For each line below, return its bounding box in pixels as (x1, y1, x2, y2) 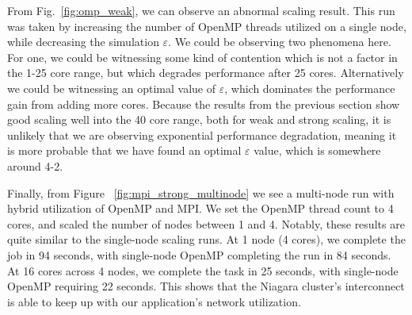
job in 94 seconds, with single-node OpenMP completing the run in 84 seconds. (7, 246, 391, 263)
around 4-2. (7, 157, 63, 174)
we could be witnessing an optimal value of (7, 79, 216, 96)
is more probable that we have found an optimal (7, 142, 242, 159)
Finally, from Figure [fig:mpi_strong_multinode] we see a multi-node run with (7, 184, 395, 201)
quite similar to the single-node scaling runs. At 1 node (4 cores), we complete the (7, 231, 406, 248)
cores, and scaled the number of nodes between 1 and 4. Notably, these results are (7, 215, 405, 232)
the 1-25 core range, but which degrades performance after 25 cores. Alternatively (7, 64, 404, 81)
